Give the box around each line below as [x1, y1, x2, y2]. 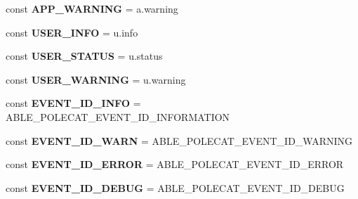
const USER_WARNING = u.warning [6, 72, 186, 86]
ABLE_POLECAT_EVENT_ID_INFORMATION [6, 109, 230, 124]
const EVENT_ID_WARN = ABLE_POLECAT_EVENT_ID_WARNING [6, 133, 353, 148]
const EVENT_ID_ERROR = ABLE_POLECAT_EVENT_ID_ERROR [6, 157, 344, 172]
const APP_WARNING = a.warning [6, 1, 178, 15]
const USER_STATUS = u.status [6, 49, 163, 63]
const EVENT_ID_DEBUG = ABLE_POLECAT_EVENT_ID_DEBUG [6, 180, 345, 195]
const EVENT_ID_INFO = [6, 96, 141, 110]
